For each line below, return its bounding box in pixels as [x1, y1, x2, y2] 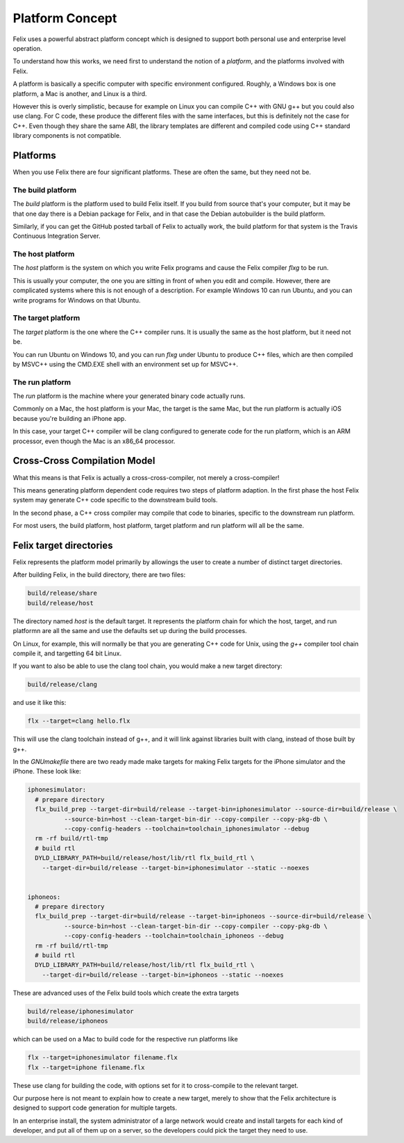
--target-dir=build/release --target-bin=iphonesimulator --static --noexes [42, 863, 310, 872]
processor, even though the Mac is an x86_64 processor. [12, 437, 176, 445]
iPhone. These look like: [12, 767, 81, 776]
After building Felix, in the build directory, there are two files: [12, 570, 186, 579]
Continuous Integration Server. [12, 232, 101, 240]
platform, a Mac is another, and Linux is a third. [12, 89, 147, 97]
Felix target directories [12, 539, 114, 551]
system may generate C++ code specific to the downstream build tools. [12, 496, 218, 504]
